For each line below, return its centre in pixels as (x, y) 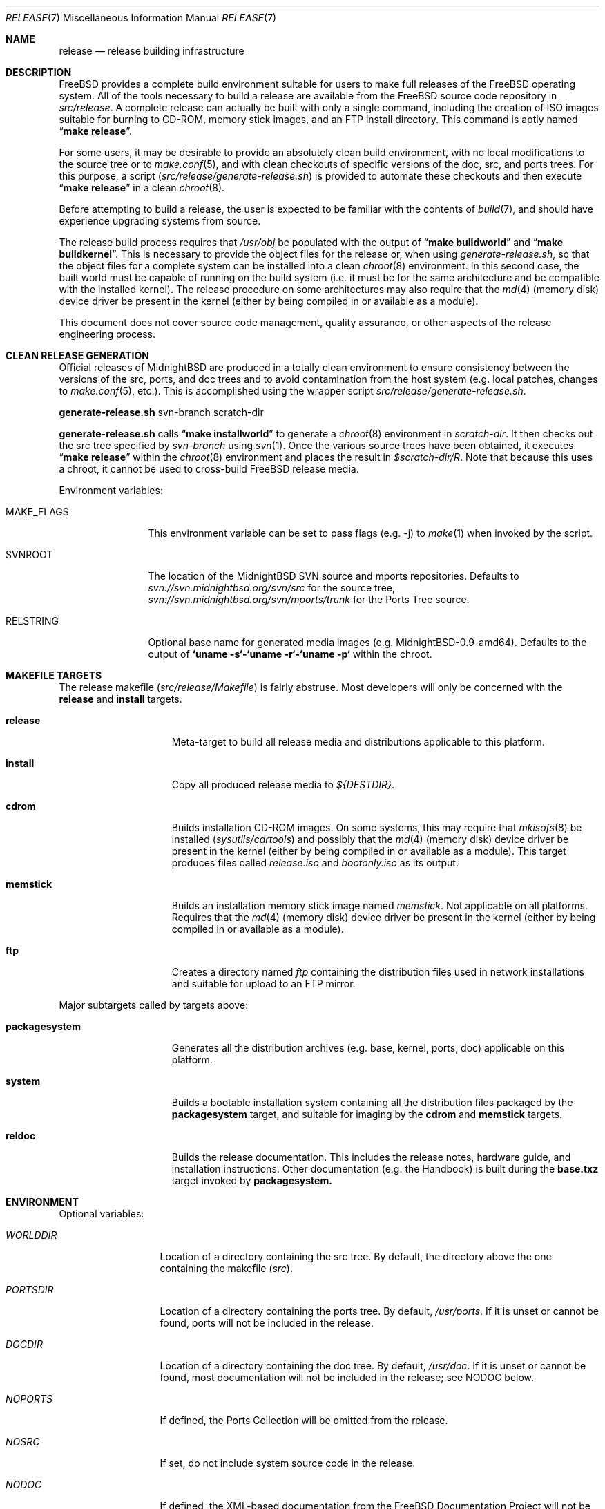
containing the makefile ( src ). (226, 1268)
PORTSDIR (30, 1290)
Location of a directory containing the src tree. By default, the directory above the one (356, 1256)
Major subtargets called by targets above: (154, 1005)
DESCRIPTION (39, 72)
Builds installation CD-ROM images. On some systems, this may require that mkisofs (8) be (377, 827)
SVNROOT (29, 554)
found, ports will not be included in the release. (267, 1323)
